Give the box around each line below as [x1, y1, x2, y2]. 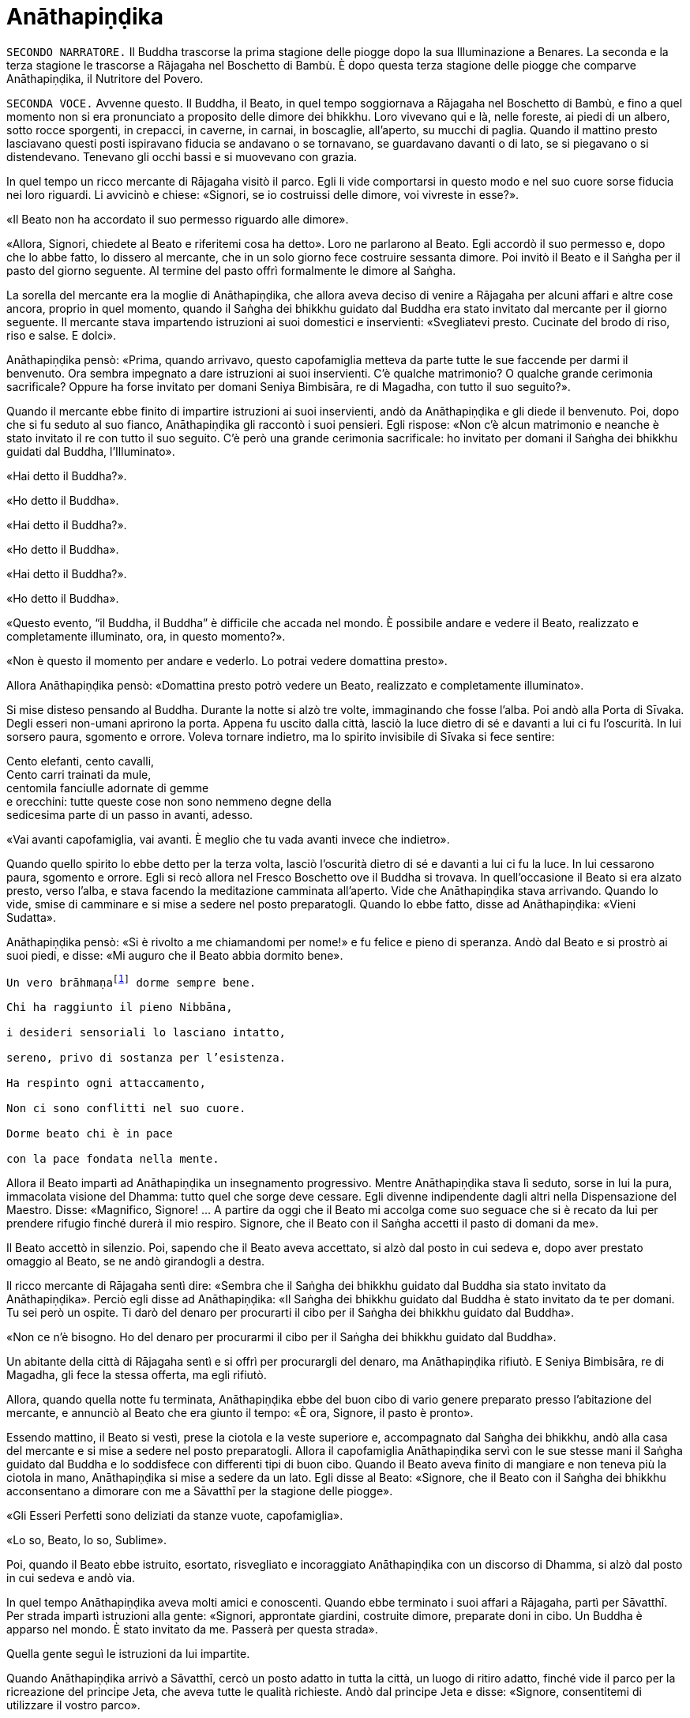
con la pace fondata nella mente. [6, 1152, 219, 1166]
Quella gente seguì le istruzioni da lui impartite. [6, 1647, 250, 1661]
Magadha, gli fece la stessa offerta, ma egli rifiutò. [6, 1368, 267, 1382]
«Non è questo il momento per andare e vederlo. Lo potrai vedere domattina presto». [6, 653, 448, 667]
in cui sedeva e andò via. [6, 1571, 136, 1585]
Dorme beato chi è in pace [6, 1127, 173, 1141]
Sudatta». [6, 910, 56, 924]
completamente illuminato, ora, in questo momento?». [6, 629, 286, 643]
